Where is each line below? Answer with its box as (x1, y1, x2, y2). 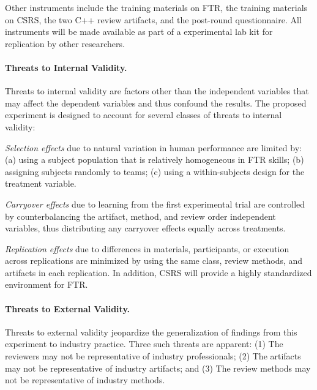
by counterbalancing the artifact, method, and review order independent (5, 209, 276, 222)
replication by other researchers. (5, 37, 125, 50)
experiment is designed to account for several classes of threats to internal (5, 108, 282, 121)
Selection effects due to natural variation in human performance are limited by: (5, 141, 302, 154)
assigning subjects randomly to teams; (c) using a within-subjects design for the (5, 165, 305, 178)
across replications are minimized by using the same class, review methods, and (5, 254, 303, 267)
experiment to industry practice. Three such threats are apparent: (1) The (5, 337, 283, 350)
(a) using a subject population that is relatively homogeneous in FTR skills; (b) (5, 153, 304, 166)
